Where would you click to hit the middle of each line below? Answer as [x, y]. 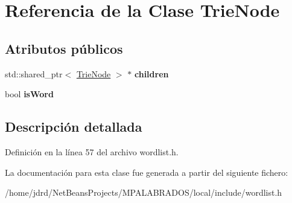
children [151, 73]
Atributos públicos [64, 48]
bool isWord [29, 94]
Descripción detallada [74, 127]
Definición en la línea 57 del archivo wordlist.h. [92, 151]
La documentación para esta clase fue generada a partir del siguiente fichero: [147, 172]
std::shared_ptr [34, 73]
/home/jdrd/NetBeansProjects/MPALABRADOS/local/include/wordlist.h [144, 192]
